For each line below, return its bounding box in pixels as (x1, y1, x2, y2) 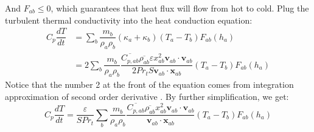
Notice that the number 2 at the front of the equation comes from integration (5, 78, 294, 90)
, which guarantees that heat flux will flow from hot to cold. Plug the (51, 2, 309, 14)
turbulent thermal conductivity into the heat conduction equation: (5, 13, 253, 26)
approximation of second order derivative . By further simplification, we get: (5, 90, 289, 102)
